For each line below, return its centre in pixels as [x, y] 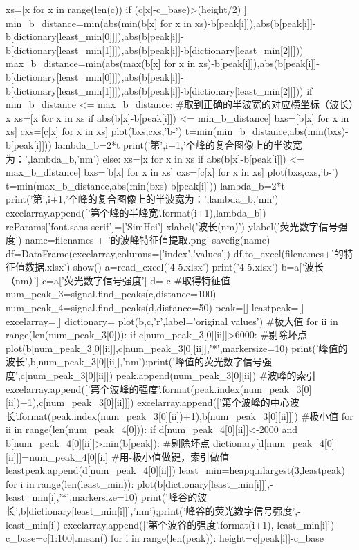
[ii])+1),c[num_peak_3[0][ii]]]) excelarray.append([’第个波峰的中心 [148, 402]
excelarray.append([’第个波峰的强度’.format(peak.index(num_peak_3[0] [159, 388]
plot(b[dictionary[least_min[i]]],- [205, 483]
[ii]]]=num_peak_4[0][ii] [57, 456]
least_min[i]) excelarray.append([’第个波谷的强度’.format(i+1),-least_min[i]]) [170, 524]
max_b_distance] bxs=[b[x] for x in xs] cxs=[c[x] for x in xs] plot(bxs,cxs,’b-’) [172, 172]
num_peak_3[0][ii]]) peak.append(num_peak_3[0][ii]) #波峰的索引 [172, 375]
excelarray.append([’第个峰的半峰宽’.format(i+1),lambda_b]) [136, 212]
